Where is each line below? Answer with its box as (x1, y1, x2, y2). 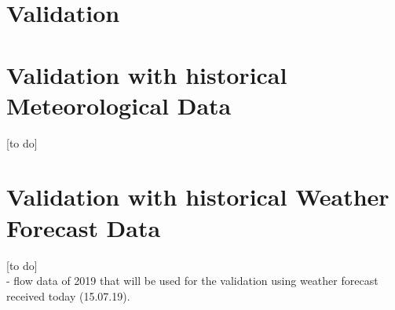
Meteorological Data (6, 89, 232, 121)
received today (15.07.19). (6, 287, 130, 304)
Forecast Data (6, 211, 161, 243)
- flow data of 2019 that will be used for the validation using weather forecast (6, 272, 379, 289)
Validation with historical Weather (6, 181, 390, 213)
